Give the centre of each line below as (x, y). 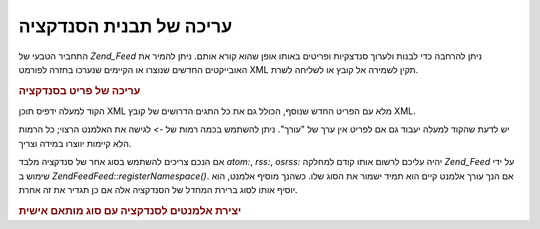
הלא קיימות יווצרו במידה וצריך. (75, 143)
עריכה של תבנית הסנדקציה (125, 26)
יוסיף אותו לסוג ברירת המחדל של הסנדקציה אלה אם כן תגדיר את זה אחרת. (158, 189)
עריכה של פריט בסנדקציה (79, 90)
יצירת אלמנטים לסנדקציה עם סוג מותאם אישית (130, 210)
